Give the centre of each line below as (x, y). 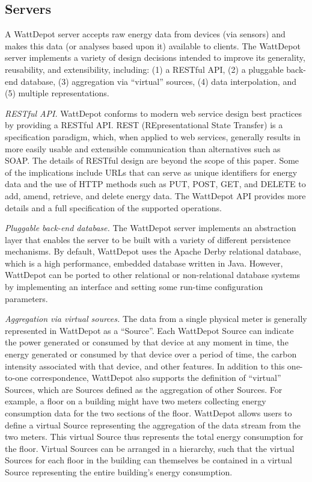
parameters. (26, 298)
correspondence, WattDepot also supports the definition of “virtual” (156, 378)
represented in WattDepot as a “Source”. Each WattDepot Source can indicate (149, 330)
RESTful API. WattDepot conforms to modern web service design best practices (153, 113)
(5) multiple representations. (57, 93)
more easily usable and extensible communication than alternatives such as (143, 148)
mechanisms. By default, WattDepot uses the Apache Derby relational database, (153, 251)
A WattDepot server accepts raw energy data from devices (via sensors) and (145, 34)
